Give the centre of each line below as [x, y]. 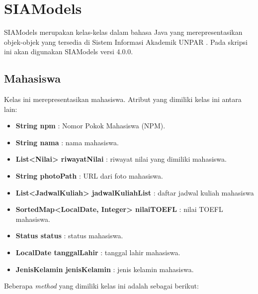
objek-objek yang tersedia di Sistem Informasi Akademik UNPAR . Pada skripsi [126, 42]
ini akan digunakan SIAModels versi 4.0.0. [69, 51]
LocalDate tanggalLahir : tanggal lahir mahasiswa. [98, 252]
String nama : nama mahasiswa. [67, 142]
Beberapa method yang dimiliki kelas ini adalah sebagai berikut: [101, 286]
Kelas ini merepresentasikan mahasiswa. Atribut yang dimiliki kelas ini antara [123, 99]
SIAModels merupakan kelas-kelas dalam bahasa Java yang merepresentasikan [123, 32]
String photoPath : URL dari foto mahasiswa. [89, 176]
